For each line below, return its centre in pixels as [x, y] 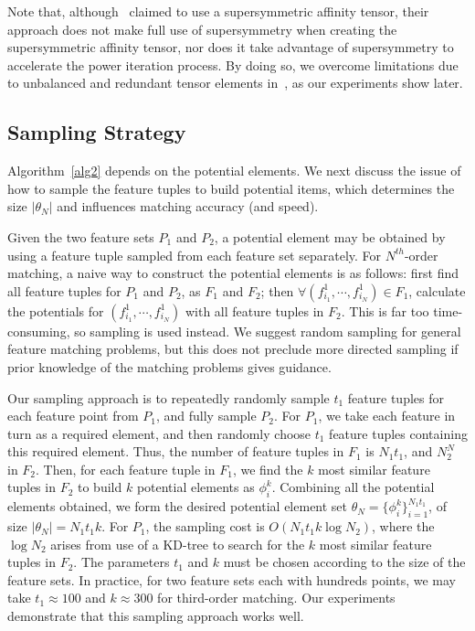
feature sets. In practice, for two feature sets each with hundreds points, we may [232, 579]
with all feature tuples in [254, 310]
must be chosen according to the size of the [344, 562]
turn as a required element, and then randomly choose [159, 433]
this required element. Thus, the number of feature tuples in [176, 451]
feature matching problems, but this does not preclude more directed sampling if [233, 349]
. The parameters [121, 562]
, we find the [268, 469]
